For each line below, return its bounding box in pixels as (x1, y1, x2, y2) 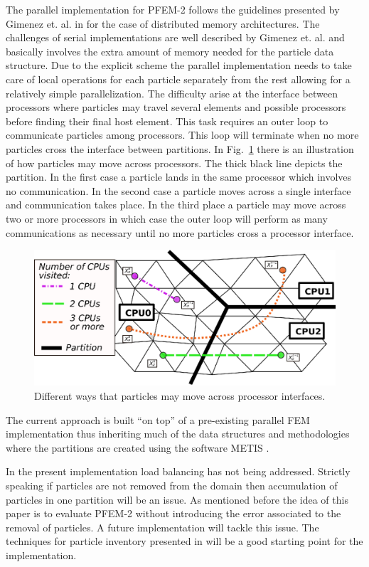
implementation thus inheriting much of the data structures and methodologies (6, 426, 350, 441)
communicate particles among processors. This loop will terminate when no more (6, 127, 359, 142)
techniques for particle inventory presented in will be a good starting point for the (6, 534, 363, 549)
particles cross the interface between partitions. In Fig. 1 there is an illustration (6, 141, 354, 156)
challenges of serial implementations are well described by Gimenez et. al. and (6, 30, 345, 45)
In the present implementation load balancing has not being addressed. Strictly (6, 464, 351, 479)
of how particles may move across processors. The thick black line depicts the (6, 155, 343, 170)
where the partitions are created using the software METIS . (6, 440, 269, 455)
